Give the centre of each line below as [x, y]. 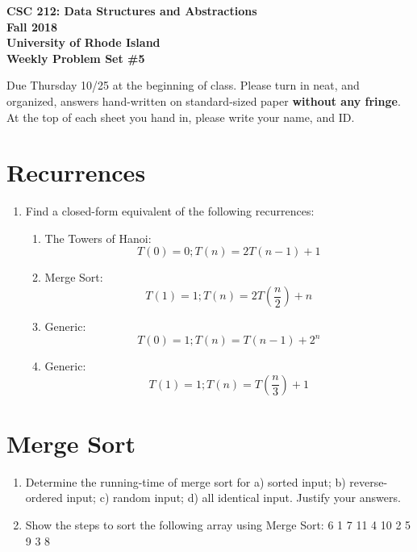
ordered [44, 498]
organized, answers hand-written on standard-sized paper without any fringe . [204, 100]
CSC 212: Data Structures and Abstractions [132, 10]
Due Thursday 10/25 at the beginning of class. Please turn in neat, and [183, 85]
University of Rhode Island [83, 42]
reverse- [369, 481]
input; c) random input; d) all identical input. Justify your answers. [234, 498]
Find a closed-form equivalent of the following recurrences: [170, 211]
